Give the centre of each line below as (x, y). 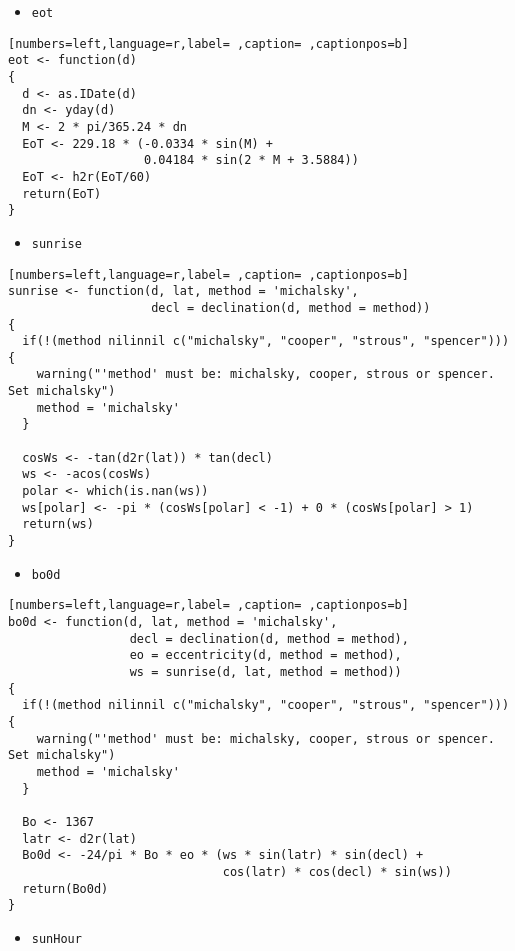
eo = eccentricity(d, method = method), (265, 655)
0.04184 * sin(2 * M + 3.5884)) (251, 160)
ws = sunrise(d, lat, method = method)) (265, 671)
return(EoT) (62, 193)
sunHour (56, 938)
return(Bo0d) (65, 888)
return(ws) (58, 524)
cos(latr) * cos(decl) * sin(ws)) (337, 871)
